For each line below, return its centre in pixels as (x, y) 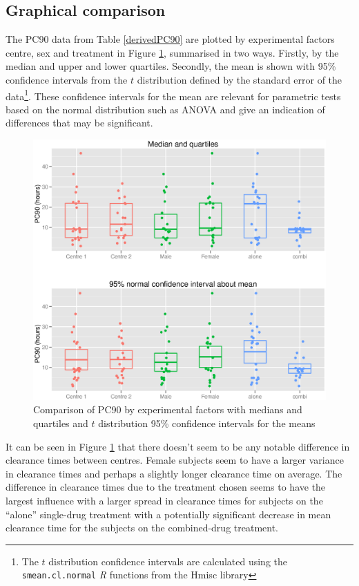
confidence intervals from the (67, 79)
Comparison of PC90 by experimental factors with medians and (168, 409)
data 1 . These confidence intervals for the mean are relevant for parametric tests (173, 95)
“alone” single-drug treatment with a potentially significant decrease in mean (168, 514)
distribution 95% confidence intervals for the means (207, 423)
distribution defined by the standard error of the (240, 79)
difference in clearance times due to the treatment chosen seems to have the (166, 487)
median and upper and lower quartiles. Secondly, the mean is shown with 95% (171, 66)
